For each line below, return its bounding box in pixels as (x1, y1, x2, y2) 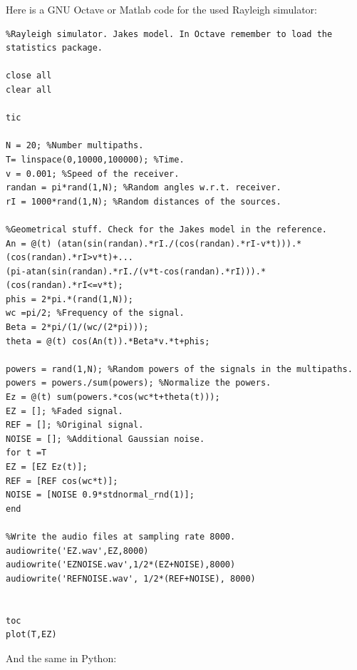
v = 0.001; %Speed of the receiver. (6, 168, 180, 179)
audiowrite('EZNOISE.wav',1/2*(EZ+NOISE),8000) (6, 560, 236, 570)
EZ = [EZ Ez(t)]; (6, 462, 88, 472)
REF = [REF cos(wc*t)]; (6, 475, 118, 486)
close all (6, 71, 52, 81)
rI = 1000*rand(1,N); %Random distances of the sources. (6, 196, 281, 207)
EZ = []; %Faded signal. (6, 406, 123, 416)
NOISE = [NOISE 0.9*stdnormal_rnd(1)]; (6, 490, 195, 500)
